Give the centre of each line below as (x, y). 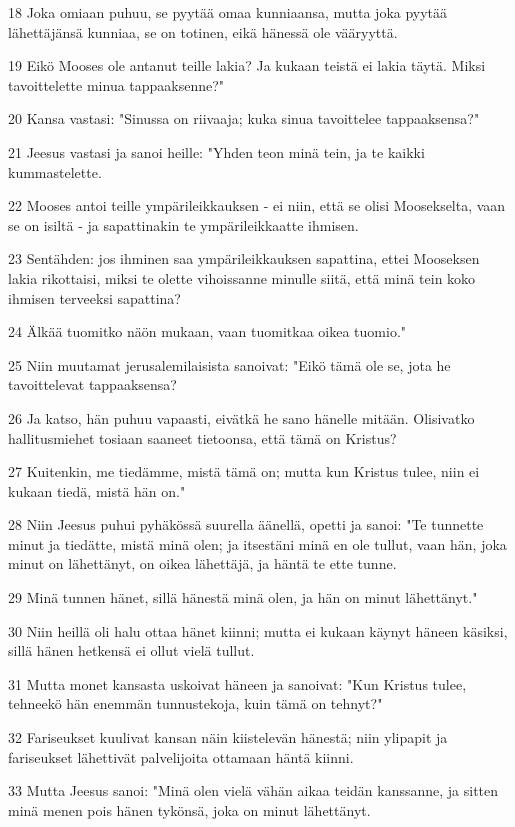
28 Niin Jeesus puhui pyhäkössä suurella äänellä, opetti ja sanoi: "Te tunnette (246, 524)
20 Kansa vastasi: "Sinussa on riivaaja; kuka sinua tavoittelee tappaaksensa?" (244, 118)
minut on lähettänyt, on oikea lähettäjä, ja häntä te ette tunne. (202, 563)
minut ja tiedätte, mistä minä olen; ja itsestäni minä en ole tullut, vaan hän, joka (257, 543)
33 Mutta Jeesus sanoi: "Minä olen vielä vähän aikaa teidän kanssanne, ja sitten (253, 790)
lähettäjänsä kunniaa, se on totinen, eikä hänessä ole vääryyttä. (203, 31)
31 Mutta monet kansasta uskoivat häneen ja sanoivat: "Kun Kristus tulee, (237, 683)
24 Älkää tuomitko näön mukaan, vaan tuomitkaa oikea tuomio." (207, 331)
